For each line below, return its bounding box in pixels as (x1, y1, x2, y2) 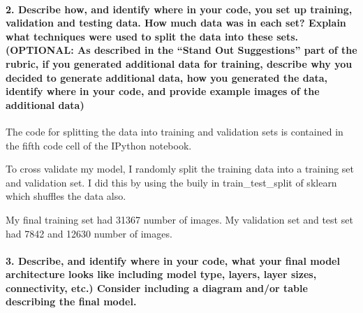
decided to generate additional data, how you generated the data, (6, 70, 328, 85)
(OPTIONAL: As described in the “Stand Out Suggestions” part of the (6, 43, 357, 57)
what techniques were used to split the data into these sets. (6, 29, 299, 43)
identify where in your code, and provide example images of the (6, 84, 320, 99)
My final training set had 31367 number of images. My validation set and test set (6, 212, 353, 226)
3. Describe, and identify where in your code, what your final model (6, 253, 340, 268)
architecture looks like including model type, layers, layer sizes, (6, 267, 317, 282)
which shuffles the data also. (6, 189, 126, 203)
